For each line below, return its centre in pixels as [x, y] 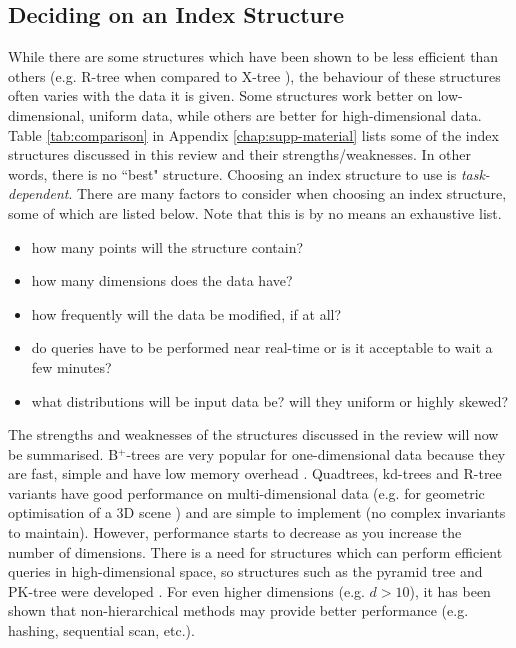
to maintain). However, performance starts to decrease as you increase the [235, 532]
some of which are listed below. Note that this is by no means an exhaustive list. [255, 212]
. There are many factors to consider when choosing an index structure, [287, 193]
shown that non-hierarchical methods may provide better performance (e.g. [238, 610]
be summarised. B [63, 453]
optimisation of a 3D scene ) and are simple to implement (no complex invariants [257, 512]
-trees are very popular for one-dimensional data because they [316, 453]
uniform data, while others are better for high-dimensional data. [285, 114]
